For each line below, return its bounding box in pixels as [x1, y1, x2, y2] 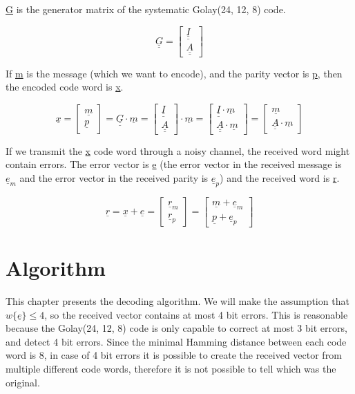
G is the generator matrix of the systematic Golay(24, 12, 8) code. [6, 2, 286, 16]
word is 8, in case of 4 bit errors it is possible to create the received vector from [6, 348, 342, 362]
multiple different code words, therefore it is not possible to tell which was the [6, 362, 336, 376]
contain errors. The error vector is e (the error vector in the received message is [6, 157, 342, 171]
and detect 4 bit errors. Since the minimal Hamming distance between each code [6, 334, 347, 348]
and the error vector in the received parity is [19, 170, 209, 185]
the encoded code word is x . [6, 79, 124, 94]
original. [6, 375, 40, 389]
